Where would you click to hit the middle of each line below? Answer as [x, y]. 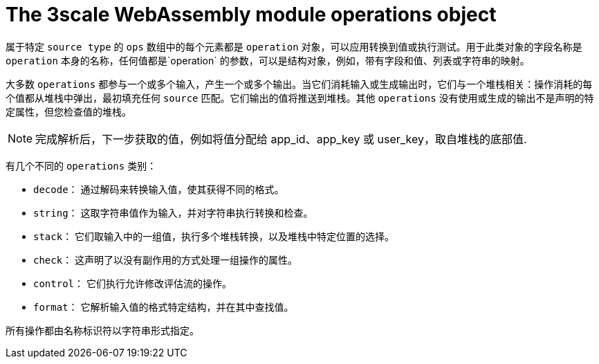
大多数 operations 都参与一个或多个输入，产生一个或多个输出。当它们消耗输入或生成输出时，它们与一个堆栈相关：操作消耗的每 [299, 84]
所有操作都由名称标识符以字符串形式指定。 [102, 330]
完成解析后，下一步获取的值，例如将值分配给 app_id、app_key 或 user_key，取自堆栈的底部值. [281, 139]
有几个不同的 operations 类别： [81, 165]
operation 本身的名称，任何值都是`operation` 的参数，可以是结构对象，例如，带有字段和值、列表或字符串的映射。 [268, 60]
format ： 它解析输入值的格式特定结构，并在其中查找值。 [164, 307]
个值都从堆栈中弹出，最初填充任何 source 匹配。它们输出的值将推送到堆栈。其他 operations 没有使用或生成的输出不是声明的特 [300, 98]
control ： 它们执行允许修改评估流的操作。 [132, 283]
